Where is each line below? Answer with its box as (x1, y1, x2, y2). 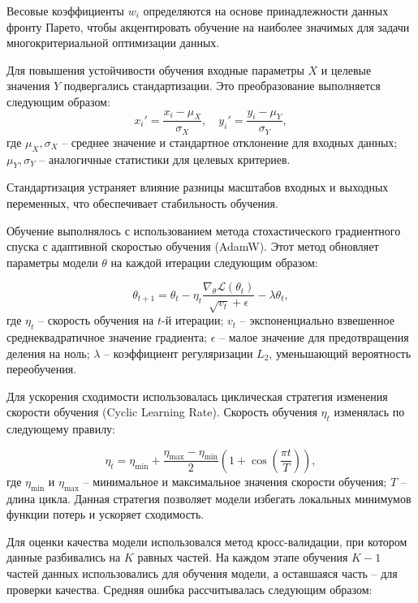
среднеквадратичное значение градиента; (6, 329, 208, 346)
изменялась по (334, 403, 405, 420)
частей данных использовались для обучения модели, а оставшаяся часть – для (6, 564, 398, 581)
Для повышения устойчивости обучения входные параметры (6, 61, 304, 78)
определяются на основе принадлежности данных (143, 2, 389, 19)
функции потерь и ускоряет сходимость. (6, 506, 205, 523)
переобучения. (6, 360, 77, 377)
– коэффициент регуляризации (104, 344, 253, 361)
